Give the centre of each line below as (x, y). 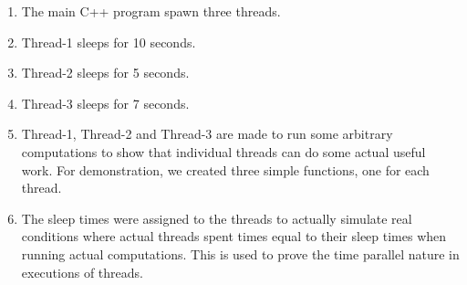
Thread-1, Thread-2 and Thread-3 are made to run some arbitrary (207, 134)
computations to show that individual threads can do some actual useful (223, 151)
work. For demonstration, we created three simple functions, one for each (225, 169)
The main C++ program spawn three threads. (151, 11)
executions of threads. (82, 272)
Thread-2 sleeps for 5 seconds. (105, 73)
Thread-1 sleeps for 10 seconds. (109, 42)
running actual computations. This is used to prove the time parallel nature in (240, 253)
